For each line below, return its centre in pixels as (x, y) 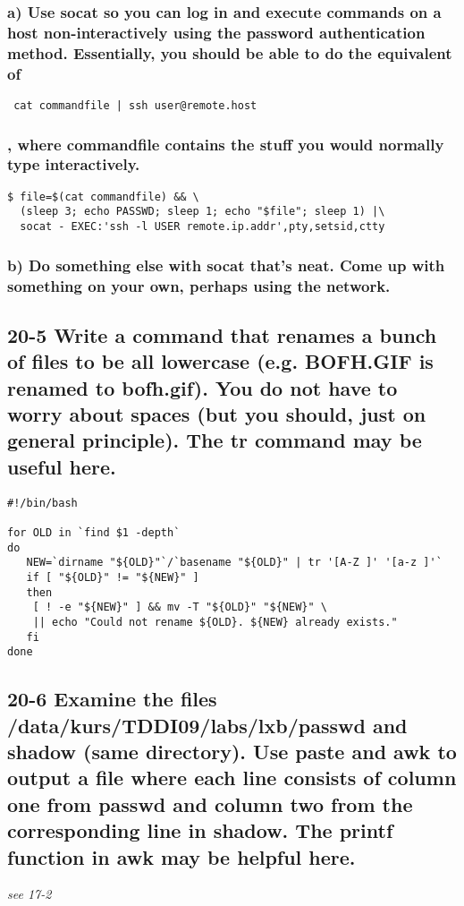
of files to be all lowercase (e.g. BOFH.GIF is (220, 361)
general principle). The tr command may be (215, 440)
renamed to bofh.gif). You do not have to (202, 387)
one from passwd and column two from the (210, 803)
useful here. (62, 466)
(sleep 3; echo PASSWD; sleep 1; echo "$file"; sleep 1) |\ (202, 212)
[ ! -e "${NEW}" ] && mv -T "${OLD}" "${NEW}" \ (180, 607)
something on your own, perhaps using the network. (199, 285)
